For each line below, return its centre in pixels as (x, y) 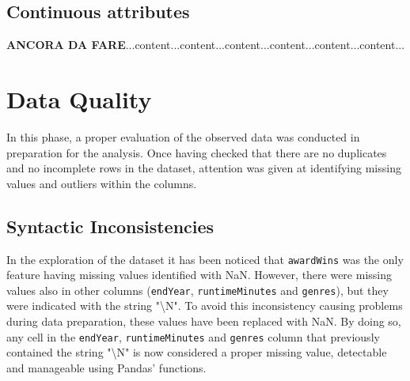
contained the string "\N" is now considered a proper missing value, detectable (197, 352)
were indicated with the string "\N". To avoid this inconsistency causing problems (205, 306)
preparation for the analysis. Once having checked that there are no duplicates (197, 152)
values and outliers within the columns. (102, 183)
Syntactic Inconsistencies (110, 226)
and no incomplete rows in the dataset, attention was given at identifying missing (204, 168)
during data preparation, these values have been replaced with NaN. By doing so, (204, 321)
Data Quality (79, 98)
